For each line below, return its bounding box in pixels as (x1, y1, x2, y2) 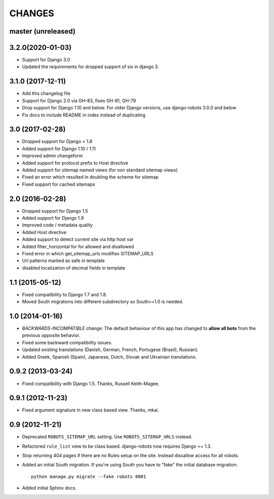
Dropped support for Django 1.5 (22, 208, 88, 214)
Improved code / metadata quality (22, 222, 93, 228)
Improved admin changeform (22, 153, 83, 159)
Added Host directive (22, 229, 67, 235)
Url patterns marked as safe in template (22, 257, 105, 264)
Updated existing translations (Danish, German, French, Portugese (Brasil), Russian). (22, 346, 199, 353)
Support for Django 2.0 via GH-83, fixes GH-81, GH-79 (22, 97, 136, 104)
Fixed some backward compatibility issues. (22, 339, 113, 345)
